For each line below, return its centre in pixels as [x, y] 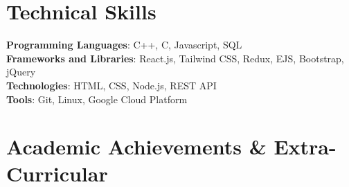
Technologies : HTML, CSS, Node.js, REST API [111, 85]
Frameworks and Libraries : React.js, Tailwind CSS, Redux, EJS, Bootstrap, [175, 58]
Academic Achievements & [136, 146]
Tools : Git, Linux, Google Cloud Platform [97, 99]
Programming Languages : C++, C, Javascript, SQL [124, 45]
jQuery [21, 72]
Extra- [305, 146]
